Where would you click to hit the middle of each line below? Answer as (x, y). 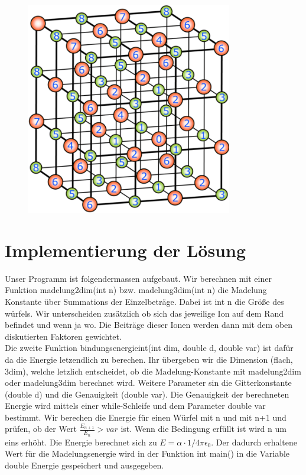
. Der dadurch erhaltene (254, 442)
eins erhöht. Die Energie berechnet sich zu (81, 442)
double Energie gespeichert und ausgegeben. (84, 465)
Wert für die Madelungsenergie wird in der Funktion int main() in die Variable (147, 453)
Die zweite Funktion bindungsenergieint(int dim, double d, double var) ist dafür (149, 348)
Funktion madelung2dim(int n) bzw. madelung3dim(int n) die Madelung (136, 290)
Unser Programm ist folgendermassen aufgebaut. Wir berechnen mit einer (138, 278)
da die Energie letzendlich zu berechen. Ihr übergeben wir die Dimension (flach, (149, 359)
